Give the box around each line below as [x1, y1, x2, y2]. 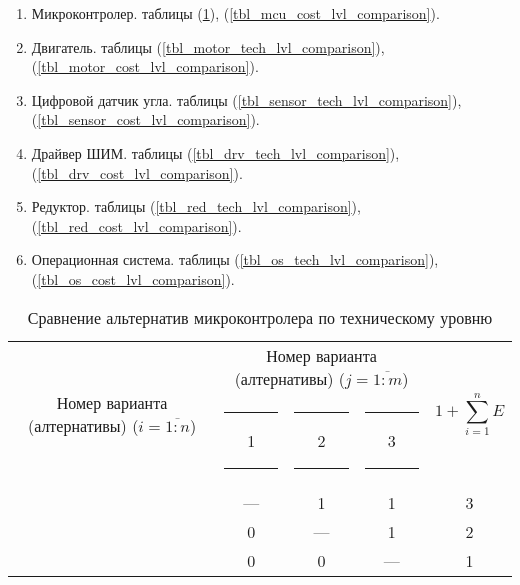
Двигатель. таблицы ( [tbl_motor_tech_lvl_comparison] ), [31, 36, 385, 57]
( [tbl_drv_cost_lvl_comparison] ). [31, 162, 243, 183]
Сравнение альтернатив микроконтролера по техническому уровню [27, 305, 493, 329]
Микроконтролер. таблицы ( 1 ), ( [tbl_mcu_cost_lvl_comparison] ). [31, 3, 440, 23]
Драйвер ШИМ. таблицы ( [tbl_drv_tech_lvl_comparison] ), [31, 142, 400, 163]
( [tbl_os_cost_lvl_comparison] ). [31, 268, 235, 289]
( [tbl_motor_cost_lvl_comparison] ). [31, 56, 259, 77]
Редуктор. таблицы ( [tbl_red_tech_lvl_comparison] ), [31, 196, 361, 217]
